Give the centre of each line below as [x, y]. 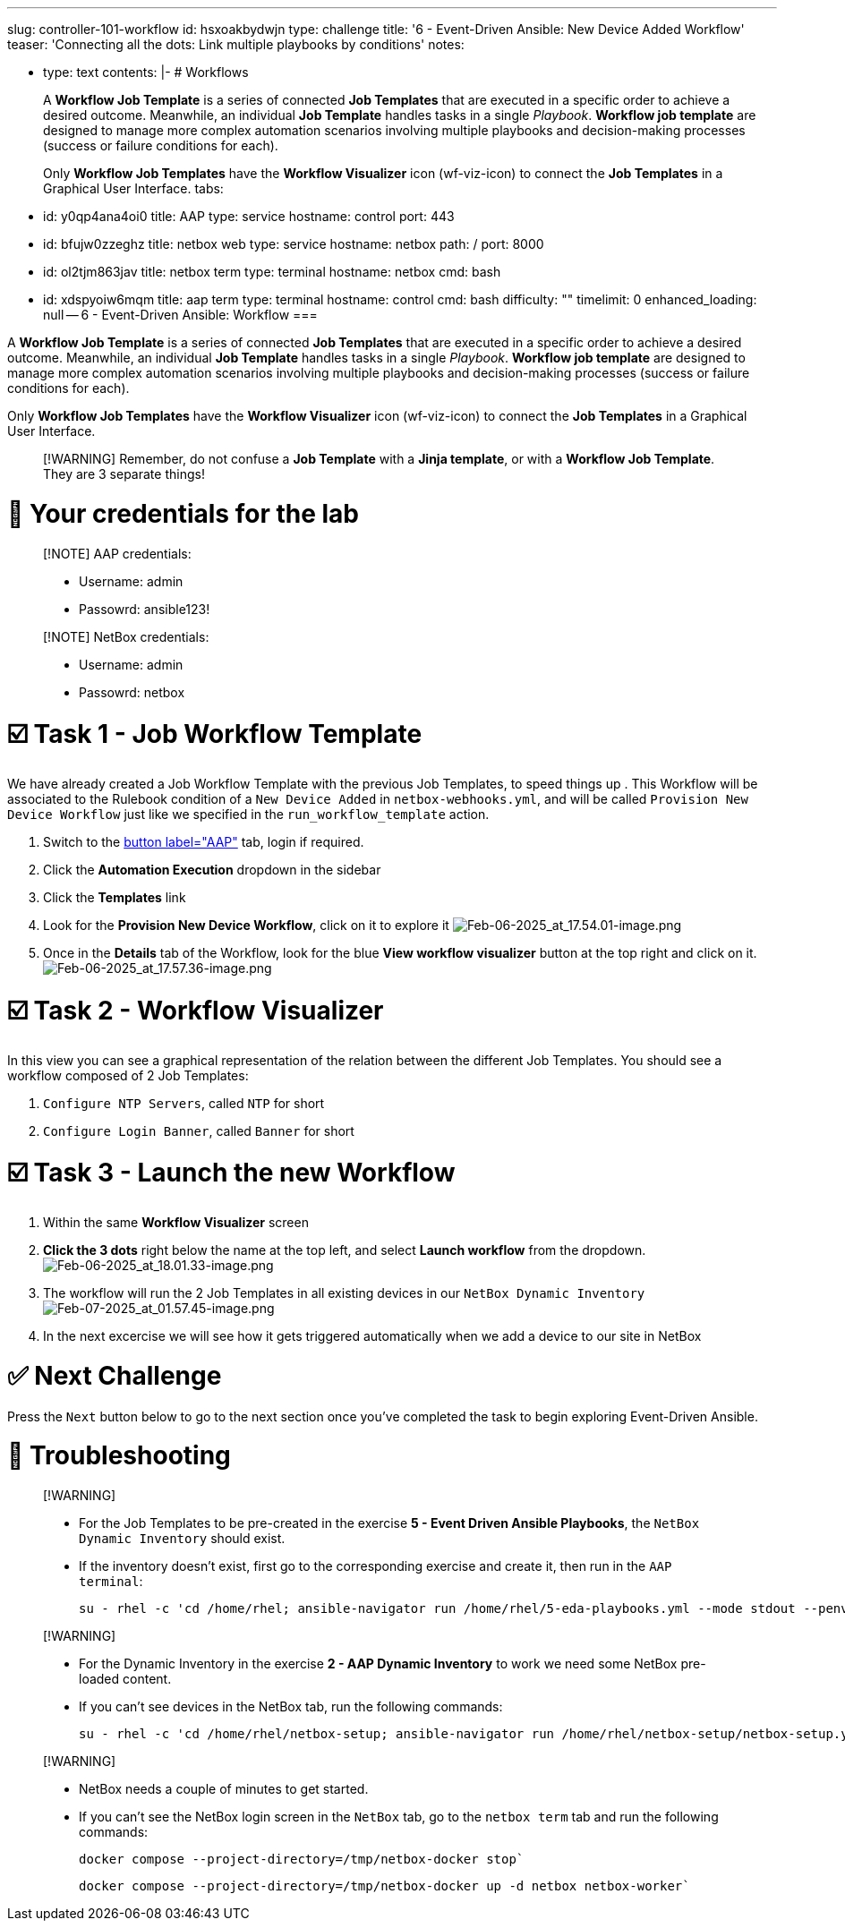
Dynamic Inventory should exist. [182, 1538]
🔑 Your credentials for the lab [183, 513]
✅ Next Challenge [115, 1375]
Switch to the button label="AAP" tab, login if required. [204, 842]
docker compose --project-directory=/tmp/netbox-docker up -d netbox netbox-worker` [384, 1886]
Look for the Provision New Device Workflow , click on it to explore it [246, 925]
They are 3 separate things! [124, 474]
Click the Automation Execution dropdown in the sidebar [212, 870]
